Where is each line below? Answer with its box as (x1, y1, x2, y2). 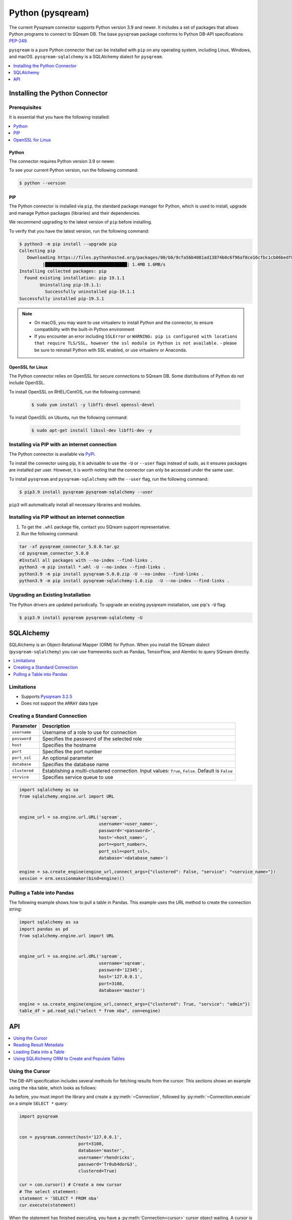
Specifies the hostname (42, 742, 97, 749)
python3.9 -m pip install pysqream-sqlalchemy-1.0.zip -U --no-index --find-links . (19, 578, 230, 584)
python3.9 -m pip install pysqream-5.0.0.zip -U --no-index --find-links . (19, 571, 204, 577)
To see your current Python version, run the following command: (9, 167, 139, 173)
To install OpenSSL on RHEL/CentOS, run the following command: (9, 388, 141, 395)
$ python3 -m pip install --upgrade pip (19, 241, 117, 246)
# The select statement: (19, 1189, 79, 1194)
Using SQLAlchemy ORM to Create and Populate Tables (13, 1056, 125, 1061)
